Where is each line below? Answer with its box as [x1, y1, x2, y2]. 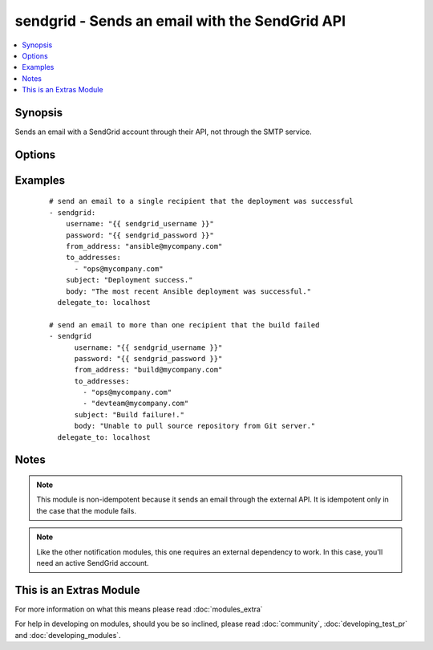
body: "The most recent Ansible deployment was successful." [65, 286, 312, 296]
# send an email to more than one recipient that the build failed [49, 320, 320, 329]
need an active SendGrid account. [36, 559, 149, 567]
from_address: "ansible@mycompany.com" [65, 242, 223, 250]
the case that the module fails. [36, 506, 136, 515]
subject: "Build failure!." [74, 410, 184, 419]
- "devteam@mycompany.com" [83, 399, 189, 408]
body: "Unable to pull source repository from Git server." [74, 421, 316, 431]
